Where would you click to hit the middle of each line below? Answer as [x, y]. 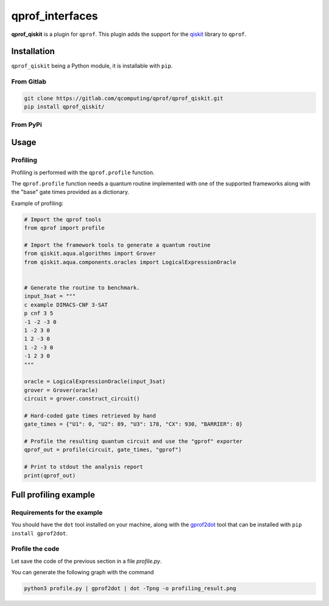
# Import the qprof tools [63, 219]
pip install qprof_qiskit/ [64, 107]
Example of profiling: [37, 203]
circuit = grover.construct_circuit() [82, 399]
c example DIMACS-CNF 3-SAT [66, 305]
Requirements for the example [57, 512]
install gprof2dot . [40, 533]
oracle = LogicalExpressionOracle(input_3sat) [95, 382]
